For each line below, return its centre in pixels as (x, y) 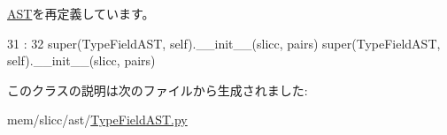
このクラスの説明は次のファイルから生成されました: (158, 90)
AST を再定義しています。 (81, 13)
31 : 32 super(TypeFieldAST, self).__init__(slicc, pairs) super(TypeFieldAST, (224, 43)
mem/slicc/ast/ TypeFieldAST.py (97, 120)
